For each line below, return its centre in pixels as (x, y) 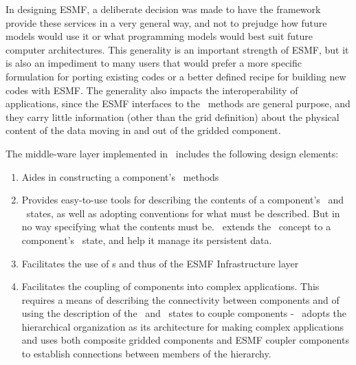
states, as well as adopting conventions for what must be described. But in (183, 213)
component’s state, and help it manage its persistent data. (147, 240)
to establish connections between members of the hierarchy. (146, 354)
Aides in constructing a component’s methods (120, 176)
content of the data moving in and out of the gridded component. (143, 130)
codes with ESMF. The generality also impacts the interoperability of (152, 90)
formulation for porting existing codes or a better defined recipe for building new (176, 76)
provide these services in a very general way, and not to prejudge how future (166, 22)
